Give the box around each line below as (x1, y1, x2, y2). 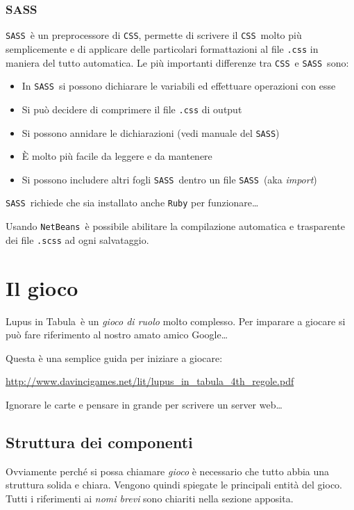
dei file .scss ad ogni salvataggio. (6, 232, 149, 247)
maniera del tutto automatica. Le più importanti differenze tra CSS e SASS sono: (6, 55, 349, 69)
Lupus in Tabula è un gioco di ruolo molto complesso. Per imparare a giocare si (6, 313, 346, 328)
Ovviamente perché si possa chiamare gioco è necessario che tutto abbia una (6, 463, 330, 478)
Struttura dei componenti (6, 431, 193, 452)
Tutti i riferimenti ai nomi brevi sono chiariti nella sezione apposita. (6, 491, 294, 505)
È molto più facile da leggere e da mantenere (22, 149, 212, 163)
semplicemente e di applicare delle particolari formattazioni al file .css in (6, 41, 319, 56)
